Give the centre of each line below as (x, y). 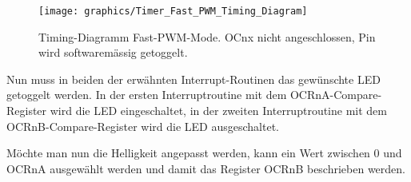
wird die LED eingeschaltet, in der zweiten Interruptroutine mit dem (218, 111)
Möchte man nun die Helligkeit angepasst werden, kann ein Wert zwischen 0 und (204, 153)
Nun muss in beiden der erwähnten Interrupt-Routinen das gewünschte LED (194, 79)
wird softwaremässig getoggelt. (113, 52)
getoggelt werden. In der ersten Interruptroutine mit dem (147, 95)
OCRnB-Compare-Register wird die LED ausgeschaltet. (143, 126)
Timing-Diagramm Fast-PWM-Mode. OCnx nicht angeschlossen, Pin (207, 36)
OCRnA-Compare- (336, 95)
